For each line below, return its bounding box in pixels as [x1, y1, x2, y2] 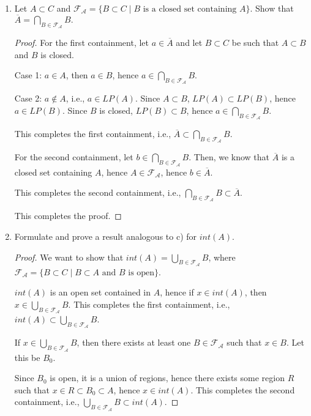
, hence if [160, 286, 194, 299]
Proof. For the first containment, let [14, 36, 149, 49]
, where [208, 250, 236, 263]
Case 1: [14, 69, 42, 81]
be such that [231, 36, 279, 49]
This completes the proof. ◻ [14, 209, 122, 222]
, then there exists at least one [77, 336, 191, 349]
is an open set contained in [50, 286, 151, 299]
